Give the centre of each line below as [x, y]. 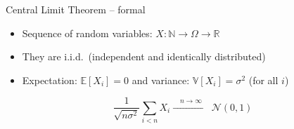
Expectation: [50, 80]
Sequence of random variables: [87, 33]
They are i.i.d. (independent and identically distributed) [144, 56]
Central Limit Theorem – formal [76, 9]
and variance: [161, 80]
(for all [263, 80]
